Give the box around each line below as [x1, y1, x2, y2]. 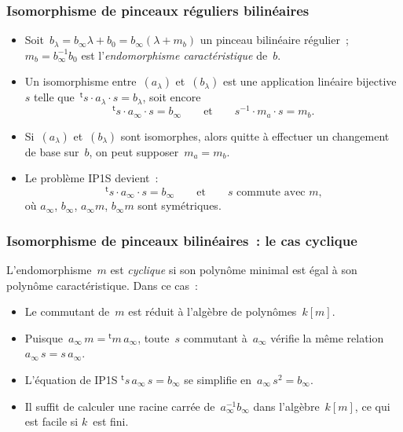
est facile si [24, 413, 79, 430]
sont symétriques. [137, 197, 222, 214]
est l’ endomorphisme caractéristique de [81, 46, 268, 63]
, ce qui [354, 397, 390, 414]
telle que [34, 89, 75, 105]
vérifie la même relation [270, 329, 384, 346]
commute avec [236, 186, 306, 198]
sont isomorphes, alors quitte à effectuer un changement [120, 127, 390, 144]
